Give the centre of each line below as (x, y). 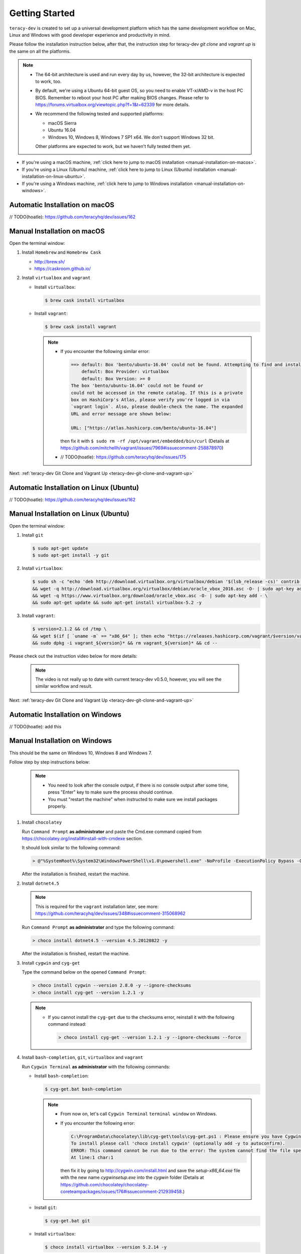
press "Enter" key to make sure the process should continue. (111, 792)
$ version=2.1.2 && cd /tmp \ (69, 629)
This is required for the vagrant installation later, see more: (97, 906)
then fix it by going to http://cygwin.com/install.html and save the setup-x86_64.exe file (150, 1170)
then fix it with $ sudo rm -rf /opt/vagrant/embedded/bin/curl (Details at (145, 441)
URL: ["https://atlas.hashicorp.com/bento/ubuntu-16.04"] (144, 428)
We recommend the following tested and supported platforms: (100, 114)
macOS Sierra (62, 123)
